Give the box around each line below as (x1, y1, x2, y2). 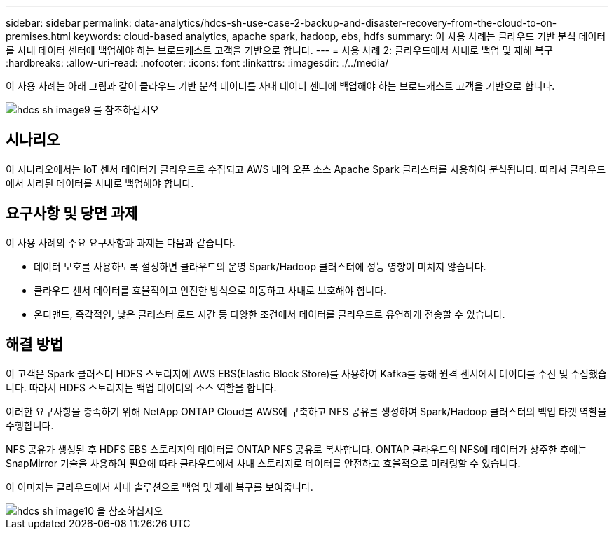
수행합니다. (6, 419, 54, 431)
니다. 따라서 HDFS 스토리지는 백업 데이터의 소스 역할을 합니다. (6, 381, 277, 394)
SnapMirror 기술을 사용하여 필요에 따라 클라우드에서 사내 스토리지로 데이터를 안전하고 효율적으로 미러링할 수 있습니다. (6, 457, 521, 469)
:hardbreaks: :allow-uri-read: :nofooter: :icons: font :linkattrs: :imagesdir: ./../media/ (6, 57, 389, 69)
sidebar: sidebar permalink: (6, 17, 132, 29)
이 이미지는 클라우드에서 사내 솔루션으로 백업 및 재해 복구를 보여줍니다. (6, 480, 313, 493)
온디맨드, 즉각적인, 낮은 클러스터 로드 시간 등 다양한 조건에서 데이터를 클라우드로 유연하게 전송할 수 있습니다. (34, 307, 505, 320)
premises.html (6, 30, 71, 42)
